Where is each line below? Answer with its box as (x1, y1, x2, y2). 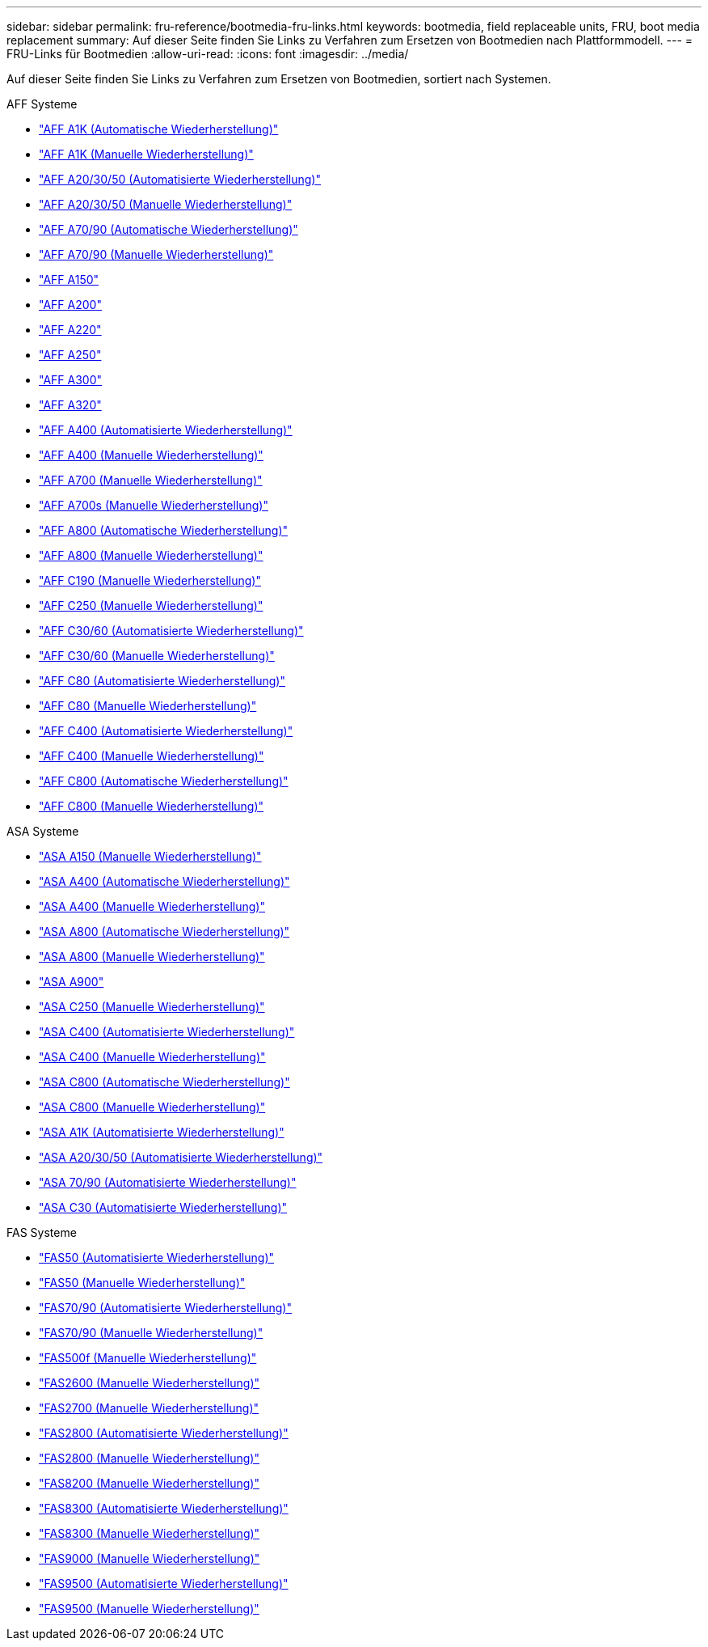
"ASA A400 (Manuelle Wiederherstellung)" (39, 900, 265, 913)
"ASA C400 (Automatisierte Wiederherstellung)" (39, 1025, 295, 1039)
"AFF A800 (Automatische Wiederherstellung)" (39, 523, 289, 537)
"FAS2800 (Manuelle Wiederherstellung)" (39, 1451, 259, 1465)
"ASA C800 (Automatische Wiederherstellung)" (39, 1075, 290, 1089)
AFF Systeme (6, 97, 78, 111)
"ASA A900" (39, 975, 104, 989)
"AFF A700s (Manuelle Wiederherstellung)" (39, 498, 268, 512)
